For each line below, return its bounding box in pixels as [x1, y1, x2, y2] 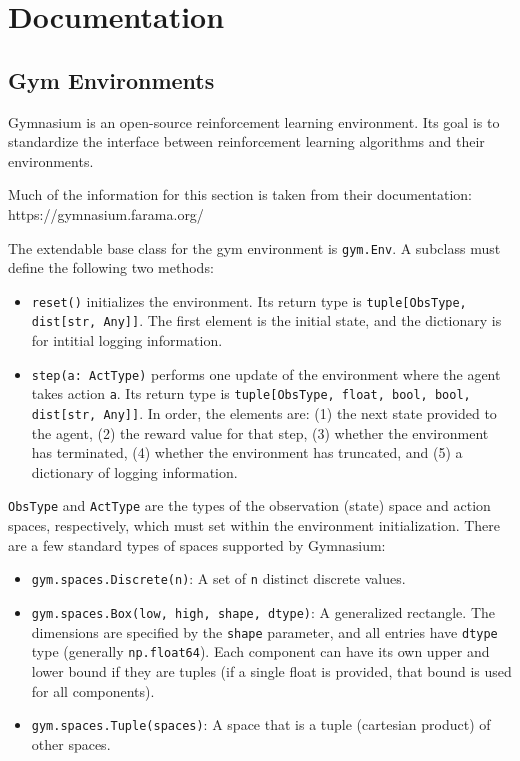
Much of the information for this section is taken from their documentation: [8, 184, 472, 205]
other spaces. [31, 733, 111, 754]
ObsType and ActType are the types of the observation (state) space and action [8, 495, 491, 516]
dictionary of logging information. [31, 461, 238, 482]
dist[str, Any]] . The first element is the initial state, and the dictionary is [31, 310, 502, 331]
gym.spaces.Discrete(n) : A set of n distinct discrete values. [31, 568, 406, 589]
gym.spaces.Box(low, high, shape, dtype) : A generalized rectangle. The [31, 601, 496, 622]
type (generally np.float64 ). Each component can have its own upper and [31, 641, 490, 662]
